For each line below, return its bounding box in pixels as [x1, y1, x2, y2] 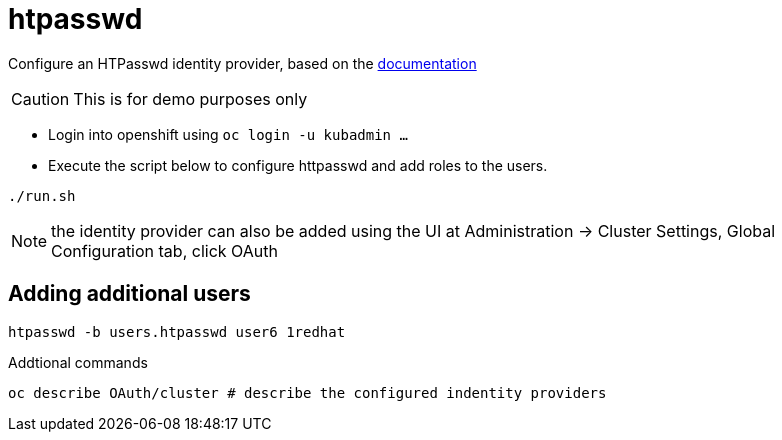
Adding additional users [8, 281, 251, 307]
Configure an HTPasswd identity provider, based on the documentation [8, 54, 477, 72]
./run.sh [8, 187, 76, 204]
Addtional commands [8, 353, 148, 371]
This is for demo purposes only [73, 88, 308, 109]
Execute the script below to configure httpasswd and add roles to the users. [48, 156, 548, 174]
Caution [11, 88, 70, 109]
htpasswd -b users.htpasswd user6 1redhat [8, 323, 346, 340]
